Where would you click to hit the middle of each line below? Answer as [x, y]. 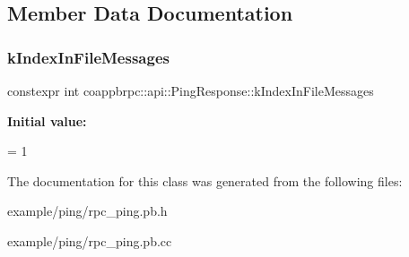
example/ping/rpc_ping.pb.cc [90, 240]
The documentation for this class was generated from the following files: [205, 180]
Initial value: [47, 120]
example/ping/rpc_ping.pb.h [87, 211]
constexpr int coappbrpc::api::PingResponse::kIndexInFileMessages [191, 90]
